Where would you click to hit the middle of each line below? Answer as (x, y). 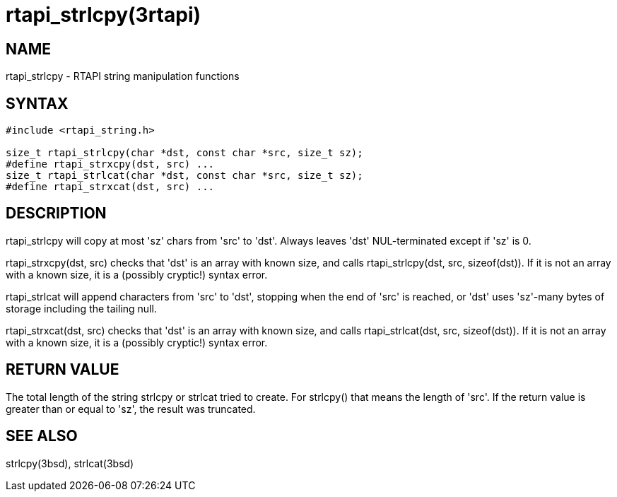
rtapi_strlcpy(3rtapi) (104, 15)
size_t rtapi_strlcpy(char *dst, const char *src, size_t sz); (184, 153)
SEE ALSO (42, 436)
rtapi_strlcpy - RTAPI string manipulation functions (123, 76)
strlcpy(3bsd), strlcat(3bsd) (70, 463)
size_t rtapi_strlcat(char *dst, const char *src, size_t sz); (184, 176)
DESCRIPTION (56, 214)
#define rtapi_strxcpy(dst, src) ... (110, 164)
